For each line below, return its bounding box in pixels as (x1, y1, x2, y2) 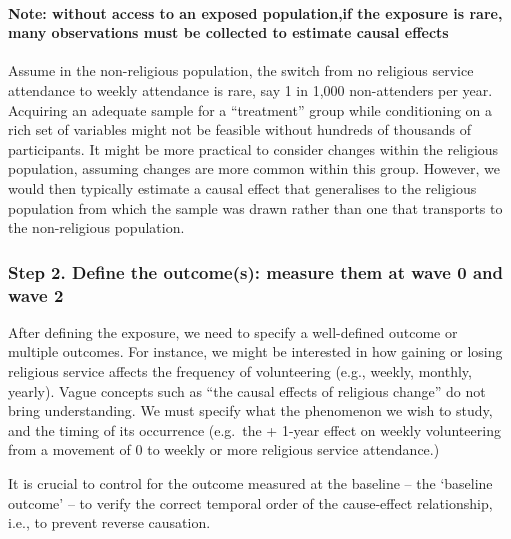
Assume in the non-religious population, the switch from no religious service (8, 60, 474, 81)
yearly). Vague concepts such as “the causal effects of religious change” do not (8, 380, 486, 401)
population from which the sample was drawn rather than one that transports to (8, 197, 503, 218)
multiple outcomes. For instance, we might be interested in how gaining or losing (8, 341, 503, 362)
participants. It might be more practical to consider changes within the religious (8, 138, 499, 159)
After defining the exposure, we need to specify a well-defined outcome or (8, 321, 458, 342)
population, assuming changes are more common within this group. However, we (8, 158, 500, 179)
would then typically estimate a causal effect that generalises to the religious (8, 177, 477, 198)
